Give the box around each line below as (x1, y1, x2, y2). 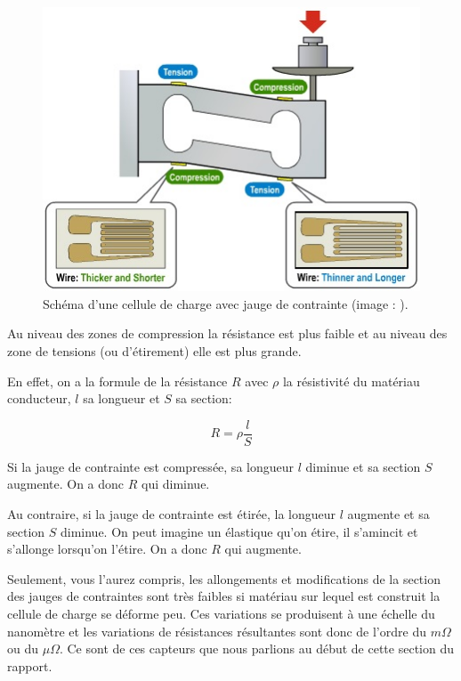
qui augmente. (224, 539, 302, 558)
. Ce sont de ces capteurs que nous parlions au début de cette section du (59, 639, 454, 658)
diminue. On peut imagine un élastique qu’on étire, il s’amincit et (60, 522, 418, 540)
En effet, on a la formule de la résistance (7, 371, 228, 390)
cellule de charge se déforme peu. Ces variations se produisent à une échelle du (7, 604, 435, 623)
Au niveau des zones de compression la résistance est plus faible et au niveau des (7, 324, 448, 343)
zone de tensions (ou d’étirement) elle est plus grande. (7, 342, 302, 361)
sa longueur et (83, 389, 160, 408)
